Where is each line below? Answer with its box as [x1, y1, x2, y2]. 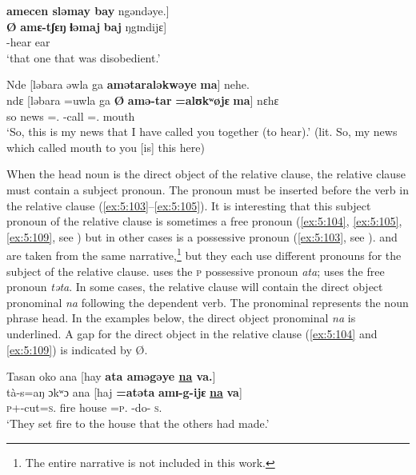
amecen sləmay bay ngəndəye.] [6, 2, 170, 18]
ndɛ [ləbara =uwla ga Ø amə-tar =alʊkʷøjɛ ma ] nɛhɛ [6, 91, 279, 108]
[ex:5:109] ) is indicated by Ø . [6, 341, 148, 357]
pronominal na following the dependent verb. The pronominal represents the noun [6, 293, 409, 310]
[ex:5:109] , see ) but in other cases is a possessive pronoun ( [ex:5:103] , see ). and [6, 228, 398, 245]
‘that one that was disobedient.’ [6, 49, 161, 66]
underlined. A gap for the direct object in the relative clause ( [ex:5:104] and [6, 325, 378, 341]
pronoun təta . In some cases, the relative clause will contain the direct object [6, 278, 383, 295]
